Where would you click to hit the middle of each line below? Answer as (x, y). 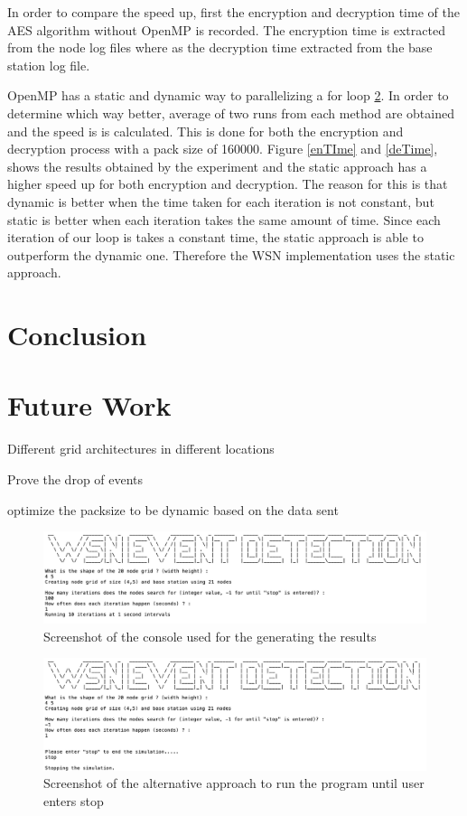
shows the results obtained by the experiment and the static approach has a (217, 166)
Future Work (89, 405)
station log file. (49, 65)
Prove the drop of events (75, 479)
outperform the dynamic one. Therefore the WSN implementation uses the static (231, 254)
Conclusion (77, 335)
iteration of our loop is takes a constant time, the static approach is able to (215, 237)
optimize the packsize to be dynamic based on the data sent (173, 509)
